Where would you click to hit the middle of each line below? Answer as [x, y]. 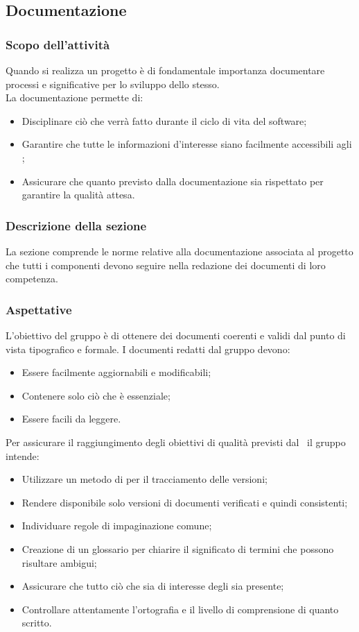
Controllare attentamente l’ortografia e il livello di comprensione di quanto [180, 609]
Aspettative [39, 309]
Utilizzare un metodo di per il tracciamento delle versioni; [145, 479]
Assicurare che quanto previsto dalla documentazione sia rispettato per [173, 181]
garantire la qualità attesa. [78, 195]
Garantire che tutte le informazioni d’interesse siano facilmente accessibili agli [187, 144]
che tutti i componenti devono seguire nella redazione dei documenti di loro [166, 265]
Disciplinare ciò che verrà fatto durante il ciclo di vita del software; [164, 120]
